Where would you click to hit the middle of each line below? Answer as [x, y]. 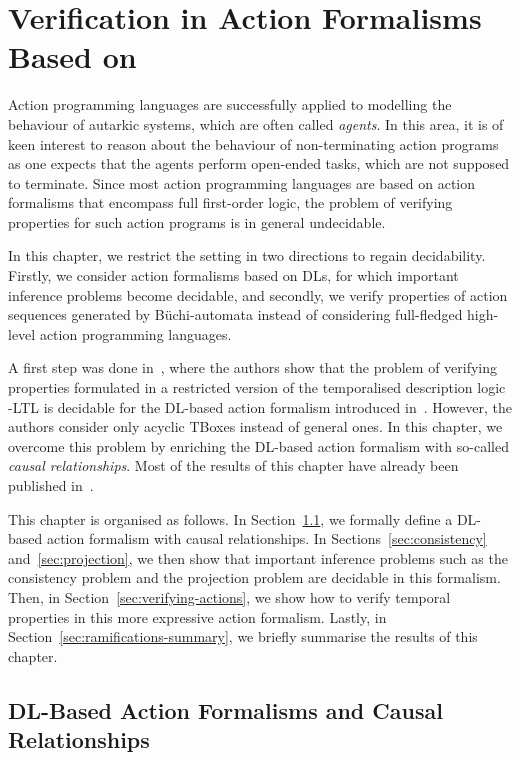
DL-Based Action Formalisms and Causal [225, 709]
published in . [51, 485]
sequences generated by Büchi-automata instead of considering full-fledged [235, 314]
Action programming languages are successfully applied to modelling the [230, 104]
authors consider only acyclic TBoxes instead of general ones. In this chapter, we [255, 426]
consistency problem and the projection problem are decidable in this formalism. [254, 577]
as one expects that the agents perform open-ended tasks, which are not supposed [259, 163]
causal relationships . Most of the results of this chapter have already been [233, 465]
